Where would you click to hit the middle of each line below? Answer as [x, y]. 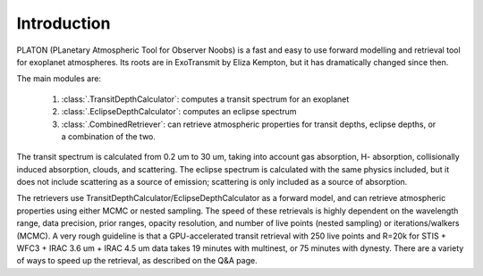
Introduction [64, 23]
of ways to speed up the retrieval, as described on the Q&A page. [137, 261]
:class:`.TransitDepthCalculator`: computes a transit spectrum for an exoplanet [205, 99]
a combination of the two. [109, 136]
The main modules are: [59, 79]
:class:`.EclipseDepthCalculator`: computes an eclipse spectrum [179, 112]
